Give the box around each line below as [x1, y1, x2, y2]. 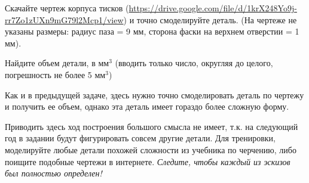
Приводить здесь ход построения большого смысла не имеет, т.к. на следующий [5, 120, 298, 132]
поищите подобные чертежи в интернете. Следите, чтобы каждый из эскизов [5, 155, 290, 168]
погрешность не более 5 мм [5, 68, 106, 80]
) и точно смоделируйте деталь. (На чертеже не [123, 13, 297, 26]
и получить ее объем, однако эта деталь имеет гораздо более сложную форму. [5, 100, 289, 113]
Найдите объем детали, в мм [5, 57, 109, 69]
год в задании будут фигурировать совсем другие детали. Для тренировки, [5, 132, 276, 144]
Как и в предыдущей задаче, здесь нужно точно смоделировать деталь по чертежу [5, 88, 304, 101]
